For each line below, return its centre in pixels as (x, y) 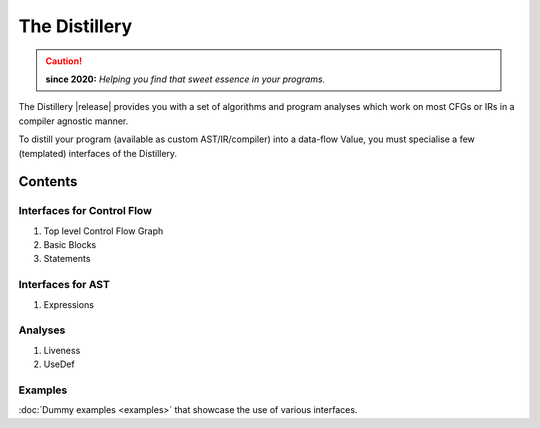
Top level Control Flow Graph (103, 231)
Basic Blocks (70, 245)
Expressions (69, 304)
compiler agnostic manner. (73, 121)
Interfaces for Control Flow (85, 211)
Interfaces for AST (64, 285)
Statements (67, 259)
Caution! (64, 61)
